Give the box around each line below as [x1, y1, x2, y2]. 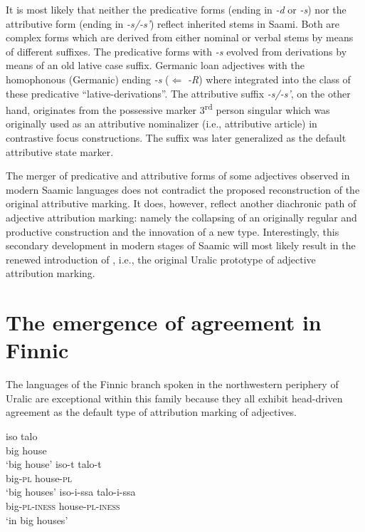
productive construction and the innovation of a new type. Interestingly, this [6, 224, 339, 239]
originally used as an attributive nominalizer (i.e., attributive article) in [6, 116, 317, 131]
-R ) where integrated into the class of [187, 71, 351, 86]
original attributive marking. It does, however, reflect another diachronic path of [6, 196, 356, 211]
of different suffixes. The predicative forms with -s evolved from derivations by [6, 43, 347, 58]
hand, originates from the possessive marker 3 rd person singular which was [6, 100, 330, 117]
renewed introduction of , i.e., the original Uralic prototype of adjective [6, 251, 316, 266]
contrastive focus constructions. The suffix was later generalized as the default [6, 130, 347, 145]
